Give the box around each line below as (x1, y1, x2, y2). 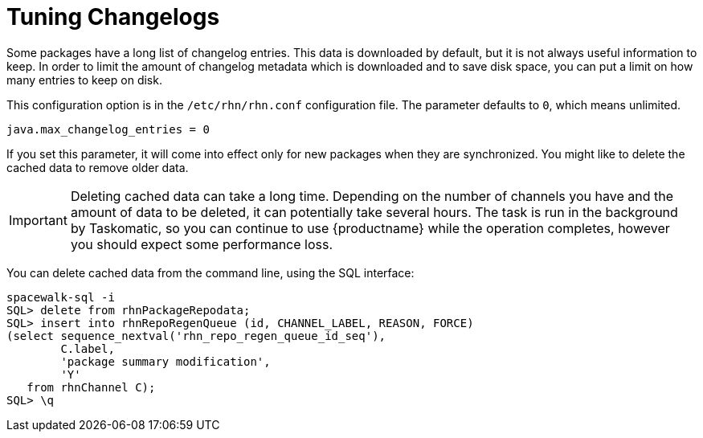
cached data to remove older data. (6, 160, 189, 174)
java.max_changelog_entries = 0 (6, 122, 210, 136)
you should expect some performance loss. (70, 235, 333, 252)
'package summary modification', (60, 354, 271, 368)
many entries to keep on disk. (6, 72, 162, 87)
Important (9, 211, 67, 228)
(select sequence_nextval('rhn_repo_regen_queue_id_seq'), (6, 329, 386, 342)
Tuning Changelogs (6, 3, 220, 31)
